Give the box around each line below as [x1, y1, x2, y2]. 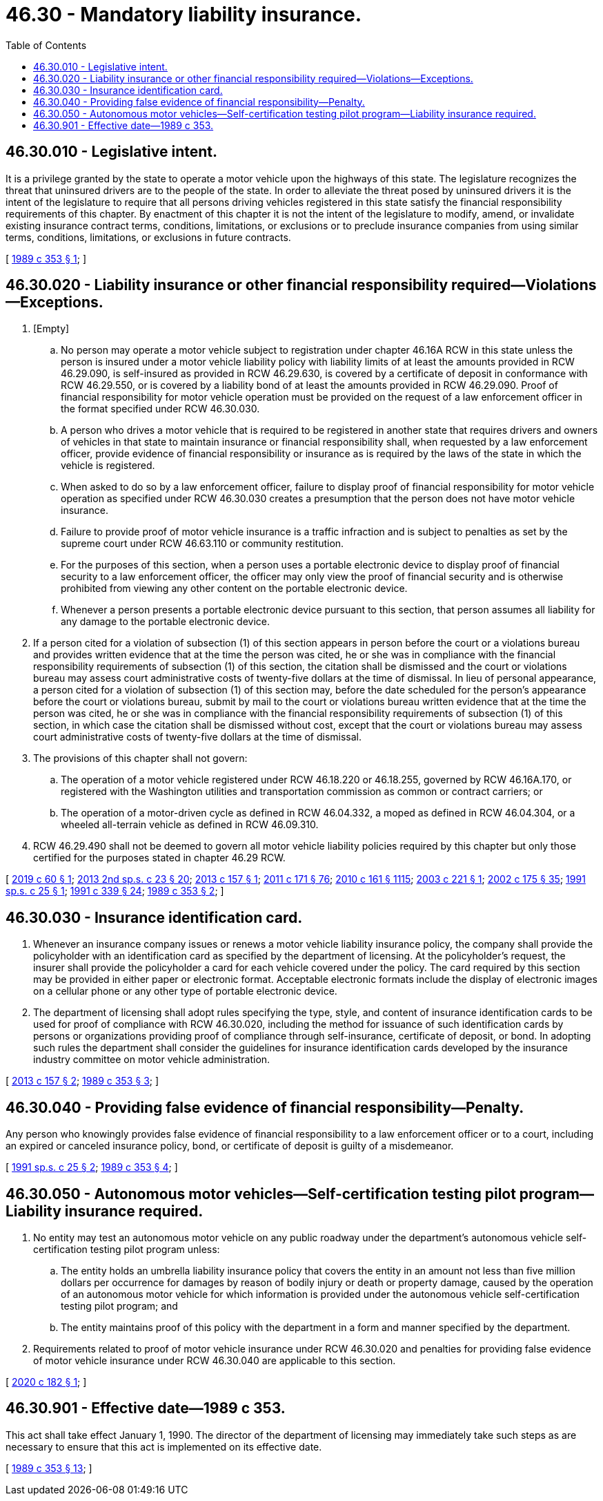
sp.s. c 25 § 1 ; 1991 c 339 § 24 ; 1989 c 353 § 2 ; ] [6, 885, 224, 897]
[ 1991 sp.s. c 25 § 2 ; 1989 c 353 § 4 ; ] [6, 1161, 178, 1174]
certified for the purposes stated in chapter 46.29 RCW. [33, 852, 286, 864]
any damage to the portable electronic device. [61, 615, 270, 628]
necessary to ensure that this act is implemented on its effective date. [6, 1440, 322, 1453]
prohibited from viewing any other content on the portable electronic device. [61, 582, 408, 595]
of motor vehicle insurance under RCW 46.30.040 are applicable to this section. [33, 1354, 396, 1366]
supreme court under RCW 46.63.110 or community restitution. [61, 537, 344, 550]
